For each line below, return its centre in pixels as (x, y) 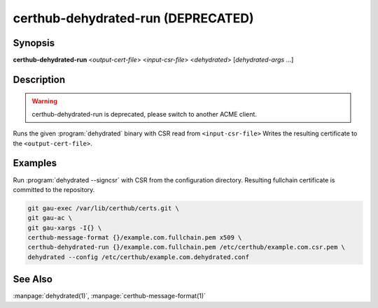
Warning (44, 101)
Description (39, 79)
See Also (33, 279)
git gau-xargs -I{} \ (65, 228)
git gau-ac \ (50, 218)
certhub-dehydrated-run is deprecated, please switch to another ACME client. (144, 114)
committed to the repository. (54, 189)
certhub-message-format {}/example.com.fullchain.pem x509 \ (135, 238)
